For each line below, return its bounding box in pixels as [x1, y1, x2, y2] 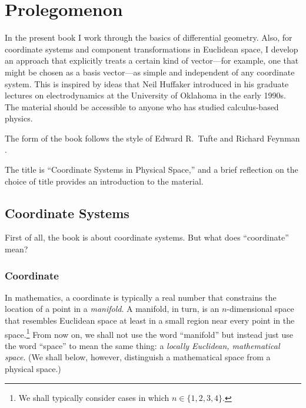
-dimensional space [227, 302, 294, 315]
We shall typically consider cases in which [18, 391, 169, 403]
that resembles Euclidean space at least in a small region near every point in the [5, 314, 295, 327]
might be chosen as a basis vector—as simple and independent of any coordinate [5, 65, 295, 78]
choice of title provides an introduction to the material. [5, 175, 204, 187]
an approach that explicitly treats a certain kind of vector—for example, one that [5, 54, 299, 67]
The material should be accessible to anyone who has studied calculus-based [5, 100, 279, 113]
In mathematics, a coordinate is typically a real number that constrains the [5, 291, 277, 303]
